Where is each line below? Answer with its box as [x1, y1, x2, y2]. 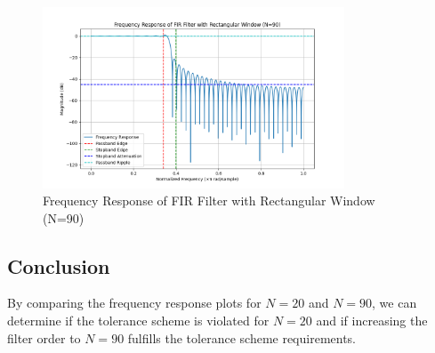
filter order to [7, 328, 81, 347]
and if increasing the [316, 311, 428, 330]
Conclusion [7, 252, 110, 279]
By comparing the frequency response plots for [7, 293, 262, 312]
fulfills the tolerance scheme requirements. [127, 328, 357, 347]
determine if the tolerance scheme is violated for [7, 311, 270, 330]
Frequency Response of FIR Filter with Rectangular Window [43, 191, 375, 210]
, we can [372, 293, 417, 312]
